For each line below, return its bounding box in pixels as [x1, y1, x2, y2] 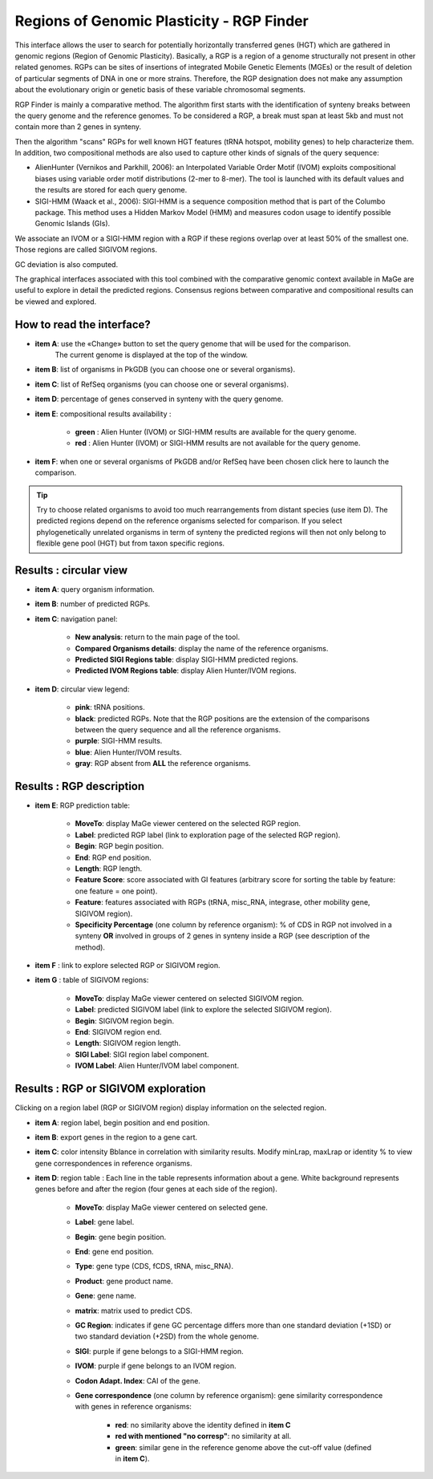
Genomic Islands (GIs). [34, 219, 111, 229]
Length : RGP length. [75, 863, 143, 873]
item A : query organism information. [34, 585, 156, 594]
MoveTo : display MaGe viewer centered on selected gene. [75, 1202, 268, 1212]
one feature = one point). [75, 886, 158, 896]
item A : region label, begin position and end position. [34, 1117, 210, 1127]
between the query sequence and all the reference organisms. [75, 724, 281, 734]
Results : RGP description [14, 779, 145, 793]
